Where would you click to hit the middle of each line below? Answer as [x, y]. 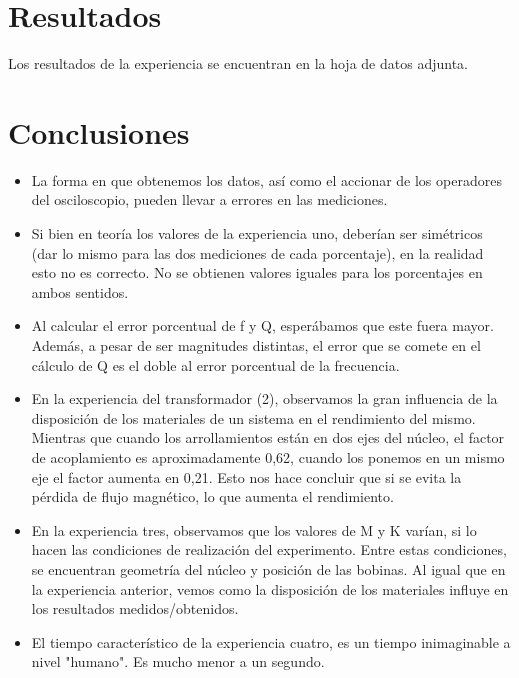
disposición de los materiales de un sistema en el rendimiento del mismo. [253, 417]
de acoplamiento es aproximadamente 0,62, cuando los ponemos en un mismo [268, 456]
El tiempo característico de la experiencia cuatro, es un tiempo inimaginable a [271, 641]
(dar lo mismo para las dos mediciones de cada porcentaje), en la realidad [257, 252]
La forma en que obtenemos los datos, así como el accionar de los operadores [266, 179]
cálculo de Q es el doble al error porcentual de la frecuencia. [215, 364]
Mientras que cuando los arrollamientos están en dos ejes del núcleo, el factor [268, 437]
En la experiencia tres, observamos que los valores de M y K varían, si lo [254, 529]
